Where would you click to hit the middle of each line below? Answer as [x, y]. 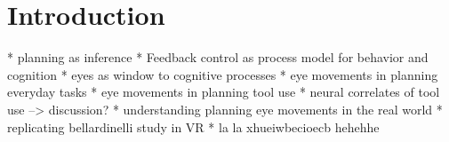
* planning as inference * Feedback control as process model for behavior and [218, 57]
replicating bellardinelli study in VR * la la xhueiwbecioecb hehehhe [193, 126]
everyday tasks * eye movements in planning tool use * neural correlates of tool [224, 92]
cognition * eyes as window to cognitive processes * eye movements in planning [223, 74]
